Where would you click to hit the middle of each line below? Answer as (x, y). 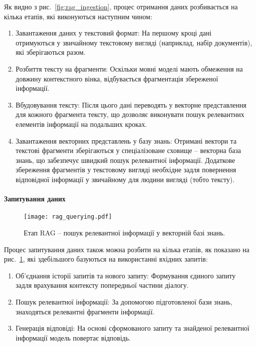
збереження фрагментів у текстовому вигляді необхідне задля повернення (126, 170)
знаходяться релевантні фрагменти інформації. (85, 311)
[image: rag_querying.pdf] (68, 217)
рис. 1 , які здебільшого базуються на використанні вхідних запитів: (106, 259)
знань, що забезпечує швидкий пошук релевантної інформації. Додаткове (125, 160)
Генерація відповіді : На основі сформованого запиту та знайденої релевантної (132, 328)
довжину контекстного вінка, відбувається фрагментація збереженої (117, 78)
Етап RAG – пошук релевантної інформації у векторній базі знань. (125, 232)
